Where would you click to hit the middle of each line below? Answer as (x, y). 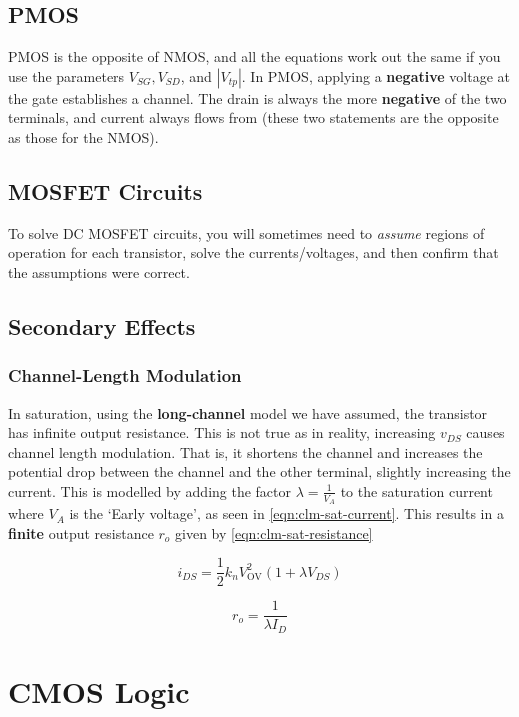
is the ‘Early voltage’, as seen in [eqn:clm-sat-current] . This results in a (286, 513)
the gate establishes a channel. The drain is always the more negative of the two (257, 97)
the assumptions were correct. (99, 271)
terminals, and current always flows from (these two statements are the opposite (253, 117)
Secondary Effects (102, 325)
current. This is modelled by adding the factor (150, 490)
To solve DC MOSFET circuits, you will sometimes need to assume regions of (246, 232)
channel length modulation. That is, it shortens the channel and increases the (245, 451)
